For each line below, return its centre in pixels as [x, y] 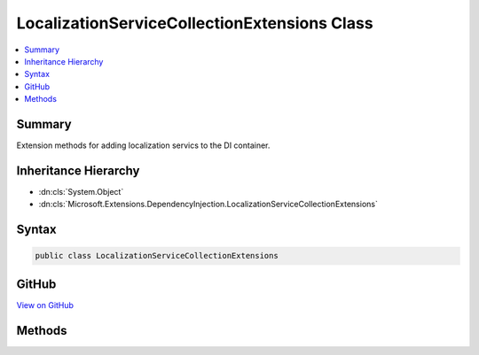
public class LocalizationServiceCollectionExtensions [157, 256]
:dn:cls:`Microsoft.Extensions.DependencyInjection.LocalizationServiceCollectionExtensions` [208, 205]
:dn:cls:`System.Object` [81, 191]
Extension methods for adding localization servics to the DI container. [143, 145]
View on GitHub [45, 305]
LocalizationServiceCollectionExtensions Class [195, 23]
